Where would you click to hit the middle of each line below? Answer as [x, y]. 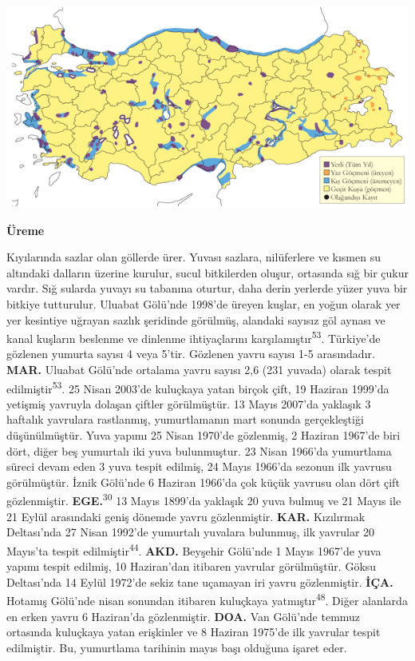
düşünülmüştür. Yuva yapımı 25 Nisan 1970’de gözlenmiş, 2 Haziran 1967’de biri [204, 435]
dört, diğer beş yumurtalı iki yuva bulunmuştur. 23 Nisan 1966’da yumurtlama [199, 450]
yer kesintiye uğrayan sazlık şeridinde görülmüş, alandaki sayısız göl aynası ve [196, 319]
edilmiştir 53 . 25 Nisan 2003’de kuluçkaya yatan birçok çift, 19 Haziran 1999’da [198, 387]
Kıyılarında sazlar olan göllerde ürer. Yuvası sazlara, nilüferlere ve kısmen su [194, 257]
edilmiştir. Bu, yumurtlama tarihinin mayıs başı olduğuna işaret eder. [177, 647]
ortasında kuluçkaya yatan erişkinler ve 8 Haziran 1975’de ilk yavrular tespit [194, 632]
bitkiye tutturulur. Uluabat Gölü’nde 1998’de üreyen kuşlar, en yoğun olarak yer [204, 303]
